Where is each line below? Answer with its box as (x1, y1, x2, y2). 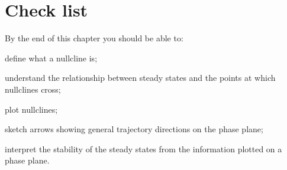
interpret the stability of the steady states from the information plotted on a (5, 142, 282, 155)
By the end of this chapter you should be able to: (5, 32, 183, 44)
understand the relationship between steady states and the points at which (5, 71, 276, 84)
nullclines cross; (5, 83, 61, 95)
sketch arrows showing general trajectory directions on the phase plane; (5, 123, 263, 135)
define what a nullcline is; (5, 51, 98, 64)
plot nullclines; (5, 103, 58, 115)
